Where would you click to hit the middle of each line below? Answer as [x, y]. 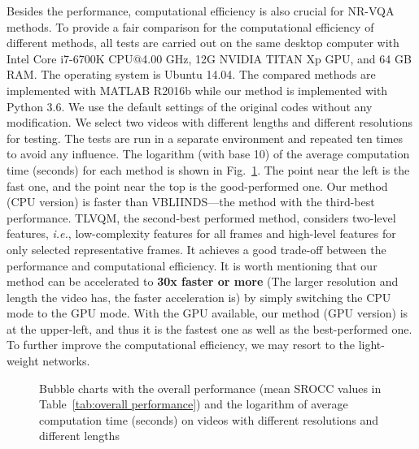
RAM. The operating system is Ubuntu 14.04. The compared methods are [191, 74]
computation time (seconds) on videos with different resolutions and [209, 419]
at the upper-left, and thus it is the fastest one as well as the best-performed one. [209, 328]
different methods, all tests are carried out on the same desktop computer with [203, 43]
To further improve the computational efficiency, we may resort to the [181, 345]
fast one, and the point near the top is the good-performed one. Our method [197, 186]
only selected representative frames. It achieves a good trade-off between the [196, 249]
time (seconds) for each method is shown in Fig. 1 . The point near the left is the [208, 169]
